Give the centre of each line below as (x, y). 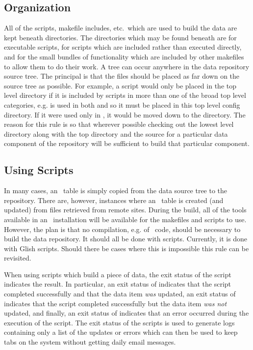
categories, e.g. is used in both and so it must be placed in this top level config (122, 104)
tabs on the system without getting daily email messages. (90, 342)
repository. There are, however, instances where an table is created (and (114, 200)
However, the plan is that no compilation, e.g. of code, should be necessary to (122, 229)
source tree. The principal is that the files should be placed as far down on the (122, 76)
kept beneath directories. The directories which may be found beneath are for (120, 37)
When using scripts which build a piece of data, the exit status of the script (118, 274)
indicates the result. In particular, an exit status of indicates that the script (118, 284)
